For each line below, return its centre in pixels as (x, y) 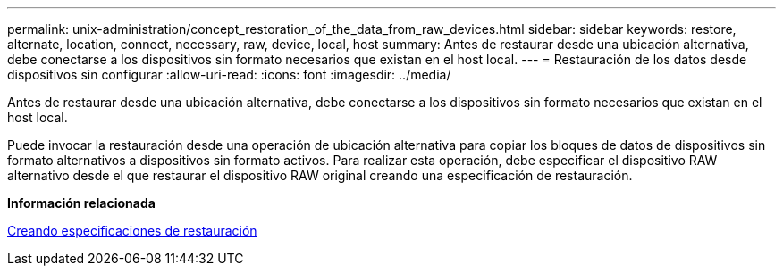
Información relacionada (81, 203)
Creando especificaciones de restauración (132, 231)
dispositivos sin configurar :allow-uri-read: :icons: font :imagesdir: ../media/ (229, 74)
